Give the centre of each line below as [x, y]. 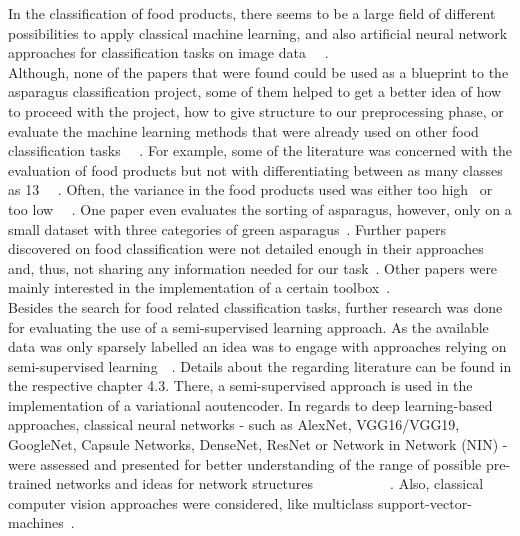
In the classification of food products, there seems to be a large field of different [252, 13]
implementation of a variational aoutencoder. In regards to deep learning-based [250, 404]
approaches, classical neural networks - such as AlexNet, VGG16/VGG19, [234, 424]
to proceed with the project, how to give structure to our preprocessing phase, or [256, 110]
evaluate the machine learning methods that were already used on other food [243, 130]
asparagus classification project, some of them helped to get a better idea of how [255, 91]
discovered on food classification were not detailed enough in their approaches [246, 248]
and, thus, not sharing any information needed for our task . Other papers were [253, 267]
